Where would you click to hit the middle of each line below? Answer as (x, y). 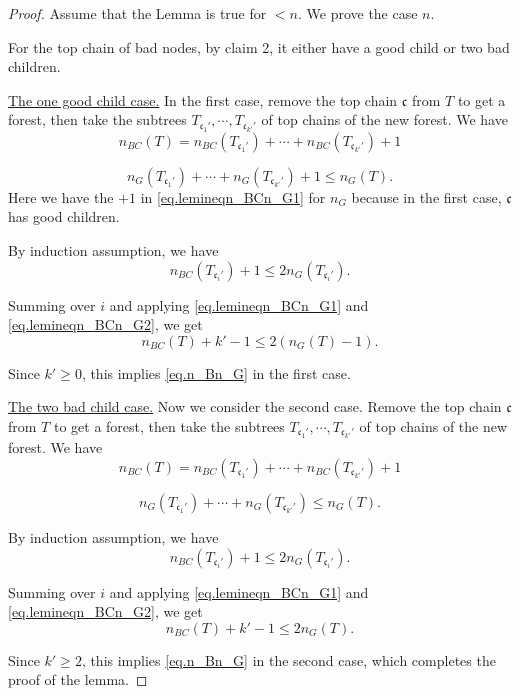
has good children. (64, 216)
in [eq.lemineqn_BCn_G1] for (233, 196)
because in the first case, (426, 196)
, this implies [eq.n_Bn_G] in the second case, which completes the (288, 659)
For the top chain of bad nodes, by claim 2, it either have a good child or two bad (259, 46)
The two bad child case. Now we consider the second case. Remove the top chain (255, 406)
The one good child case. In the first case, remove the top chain (203, 99)
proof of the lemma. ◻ (78, 679)
